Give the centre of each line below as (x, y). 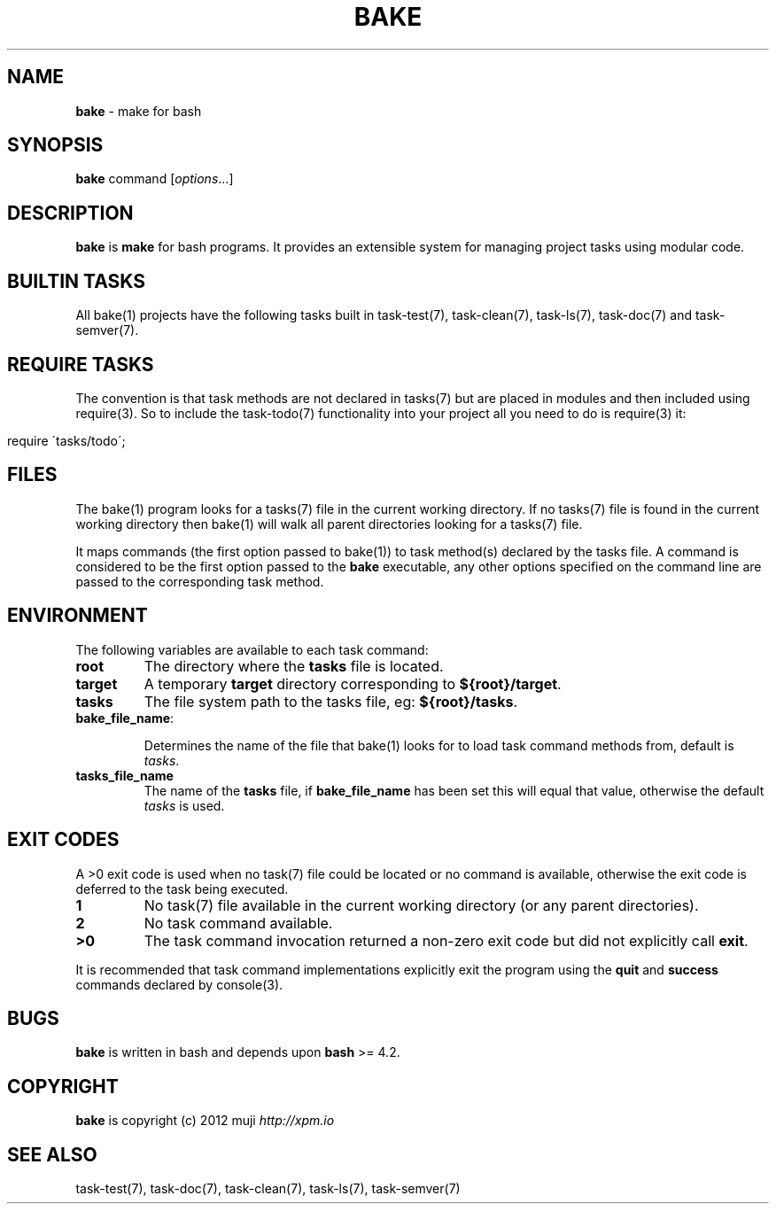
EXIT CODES (63, 840)
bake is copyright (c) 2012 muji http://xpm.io (205, 1121)
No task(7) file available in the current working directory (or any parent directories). (421, 905)
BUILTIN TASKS (76, 281)
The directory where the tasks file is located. (294, 666)
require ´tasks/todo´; (66, 440)
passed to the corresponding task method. (200, 581)
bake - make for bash (139, 111)
